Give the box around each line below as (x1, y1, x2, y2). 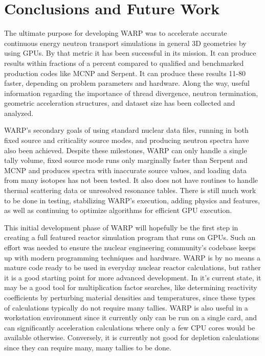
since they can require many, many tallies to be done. (4, 342, 171, 352)
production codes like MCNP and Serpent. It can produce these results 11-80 (4, 67, 246, 78)
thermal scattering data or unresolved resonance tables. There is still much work (4, 185, 256, 196)
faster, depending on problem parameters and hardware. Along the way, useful (4, 78, 250, 88)
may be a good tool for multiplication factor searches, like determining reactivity (4, 282, 257, 293)
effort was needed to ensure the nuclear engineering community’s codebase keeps (4, 242, 256, 252)
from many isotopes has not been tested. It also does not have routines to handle (4, 175, 258, 185)
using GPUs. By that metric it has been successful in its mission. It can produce (4, 48, 256, 58)
